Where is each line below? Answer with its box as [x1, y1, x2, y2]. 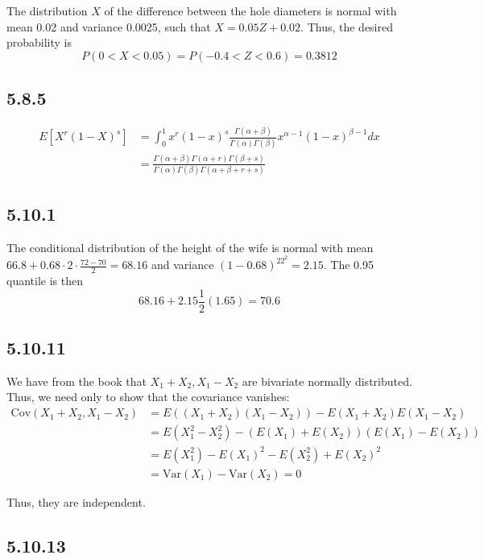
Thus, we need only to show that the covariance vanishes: [6, 388, 290, 405]
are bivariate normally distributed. [242, 372, 412, 389]
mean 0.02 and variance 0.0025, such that [6, 18, 211, 35]
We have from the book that [6, 372, 147, 389]
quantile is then [6, 271, 83, 288]
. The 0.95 [323, 256, 374, 273]
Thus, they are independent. [6, 493, 146, 510]
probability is [6, 34, 72, 51]
